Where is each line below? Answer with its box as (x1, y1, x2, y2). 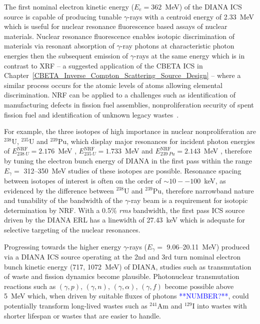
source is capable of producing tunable (4, 11, 122, 21)
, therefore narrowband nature (161, 185, 254, 195)
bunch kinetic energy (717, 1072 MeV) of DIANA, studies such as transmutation (4, 261, 251, 271)
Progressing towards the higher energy (4, 241, 121, 251)
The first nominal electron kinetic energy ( (4, 1, 134, 11)
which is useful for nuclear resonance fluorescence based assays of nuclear (4, 21, 227, 31)
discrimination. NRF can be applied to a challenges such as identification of (4, 89, 236, 100)
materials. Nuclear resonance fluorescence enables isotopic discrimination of (4, 30, 235, 41)
